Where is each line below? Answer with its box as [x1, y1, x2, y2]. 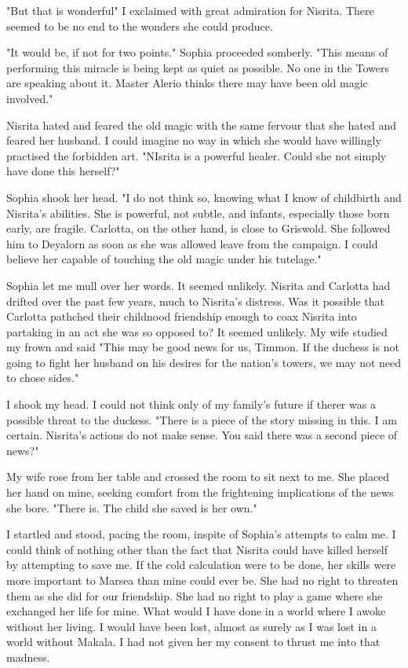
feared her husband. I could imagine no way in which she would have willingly [6, 132, 381, 149]
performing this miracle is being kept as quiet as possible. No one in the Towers [6, 59, 389, 75]
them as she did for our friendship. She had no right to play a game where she [6, 587, 383, 604]
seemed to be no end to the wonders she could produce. [6, 17, 273, 34]
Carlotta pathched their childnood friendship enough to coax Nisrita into [6, 308, 357, 325]
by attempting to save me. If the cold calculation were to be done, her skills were [6, 556, 396, 573]
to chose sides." [6, 369, 79, 386]
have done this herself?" [6, 163, 120, 179]
